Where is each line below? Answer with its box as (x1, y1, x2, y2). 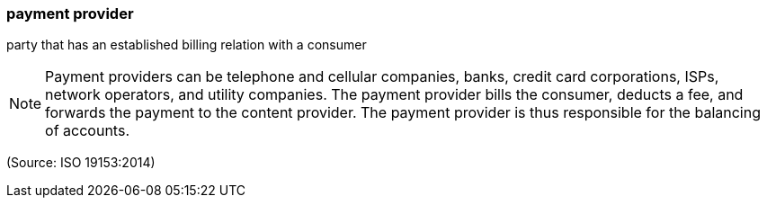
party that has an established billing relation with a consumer (6, 37, 367, 53)
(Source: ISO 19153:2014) (6, 155, 156, 171)
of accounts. (45, 121, 129, 140)
